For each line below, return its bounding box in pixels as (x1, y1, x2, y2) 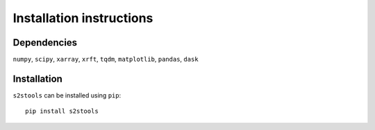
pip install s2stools (25, 107, 99, 115)
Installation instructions (12, 10, 153, 26)
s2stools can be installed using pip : (12, 91, 122, 100)
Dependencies (12, 37, 78, 48)
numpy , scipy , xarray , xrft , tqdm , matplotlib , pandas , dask (12, 55, 199, 64)
